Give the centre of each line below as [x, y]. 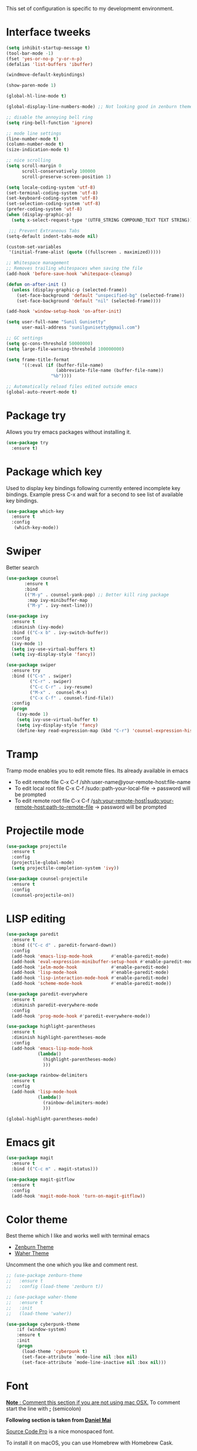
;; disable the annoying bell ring [50, 117]
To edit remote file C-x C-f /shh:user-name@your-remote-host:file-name [103, 782]
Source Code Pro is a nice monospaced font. [60, 1431]
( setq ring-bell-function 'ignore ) [50, 123]
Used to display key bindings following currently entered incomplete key [93, 488]
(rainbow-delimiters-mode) [76, 1103]
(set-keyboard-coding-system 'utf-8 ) [52, 198]
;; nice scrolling [28, 160]
